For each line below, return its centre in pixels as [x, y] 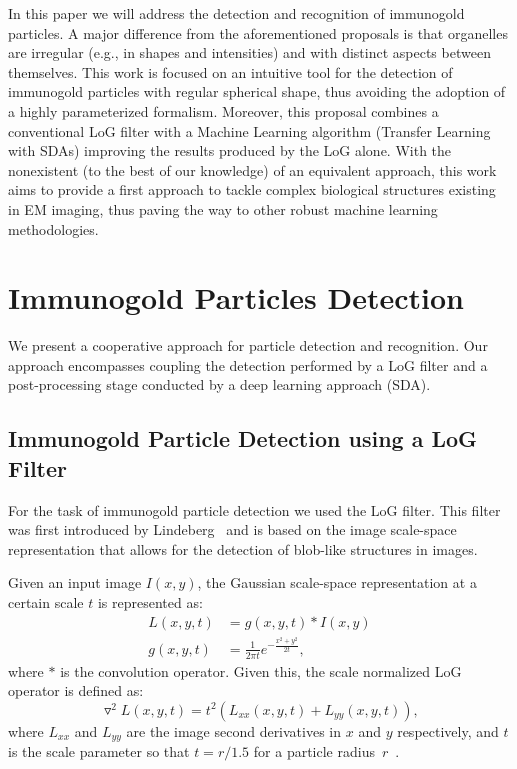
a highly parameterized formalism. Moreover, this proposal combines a [223, 110]
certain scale [46, 602]
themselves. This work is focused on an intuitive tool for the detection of [230, 71]
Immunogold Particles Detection [236, 297]
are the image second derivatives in [234, 730]
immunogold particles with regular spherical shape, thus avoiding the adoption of [257, 91]
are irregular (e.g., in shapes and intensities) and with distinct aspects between [249, 52]
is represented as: [150, 602]
